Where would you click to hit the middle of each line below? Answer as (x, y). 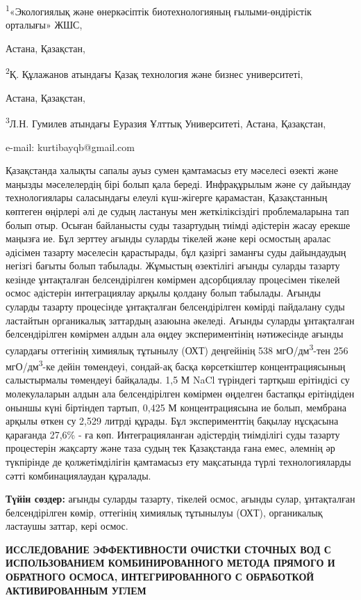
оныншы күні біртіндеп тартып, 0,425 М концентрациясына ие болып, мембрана (176, 407)
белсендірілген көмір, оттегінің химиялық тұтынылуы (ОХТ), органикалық (164, 512)
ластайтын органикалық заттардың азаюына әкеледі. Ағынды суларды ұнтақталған (180, 320)
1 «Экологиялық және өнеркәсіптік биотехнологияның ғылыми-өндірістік (159, 10)
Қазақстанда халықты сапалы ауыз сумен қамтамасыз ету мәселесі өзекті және (172, 170)
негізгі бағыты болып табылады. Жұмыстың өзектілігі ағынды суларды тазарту (173, 266)
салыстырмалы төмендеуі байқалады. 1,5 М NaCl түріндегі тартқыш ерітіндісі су (178, 380)
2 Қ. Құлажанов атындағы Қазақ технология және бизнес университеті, (154, 73)
